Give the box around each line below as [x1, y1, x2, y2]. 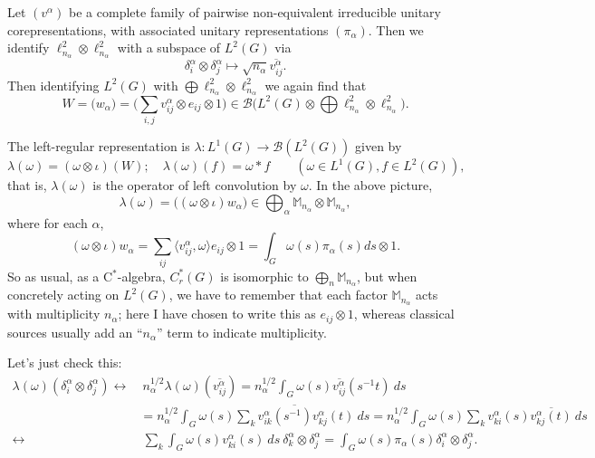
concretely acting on [7, 285, 120, 304]
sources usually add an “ [7, 322, 143, 341]
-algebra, [117, 266, 166, 285]
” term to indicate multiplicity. [157, 322, 327, 341]
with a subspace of [117, 38, 221, 57]
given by [355, 137, 402, 156]
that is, [7, 176, 47, 195]
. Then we [368, 20, 424, 39]
